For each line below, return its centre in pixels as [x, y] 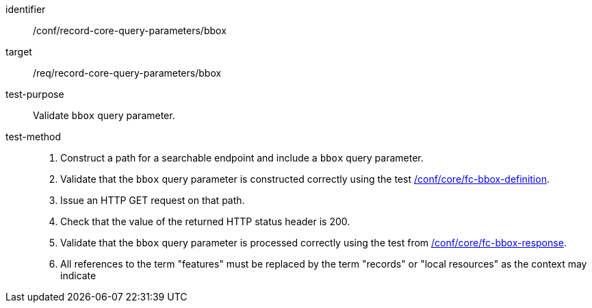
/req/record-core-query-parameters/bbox [127, 73]
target [19, 52]
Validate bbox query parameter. [104, 115]
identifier [26, 9]
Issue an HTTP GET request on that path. [153, 200]
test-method [33, 137]
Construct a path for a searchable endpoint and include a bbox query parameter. [242, 158]
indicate [78, 275]
